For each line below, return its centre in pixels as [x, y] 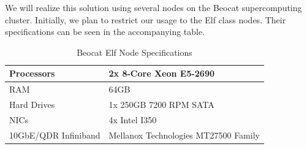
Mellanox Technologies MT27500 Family [184, 135]
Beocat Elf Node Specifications [135, 52]
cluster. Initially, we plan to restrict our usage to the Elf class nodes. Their [146, 19]
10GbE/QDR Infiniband [55, 135]
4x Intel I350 [133, 119]
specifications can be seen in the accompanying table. [105, 32]
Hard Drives [32, 105]
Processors [32, 73]
